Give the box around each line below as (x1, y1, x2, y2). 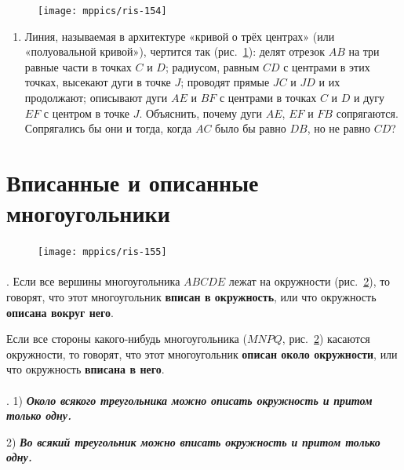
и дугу (354, 89, 385, 106)
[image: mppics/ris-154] (38, 5, 167, 16)
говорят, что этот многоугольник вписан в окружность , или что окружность (6, 288, 377, 304)
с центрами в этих (283, 58, 370, 75)
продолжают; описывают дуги (24, 89, 168, 106)
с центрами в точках (219, 89, 317, 106)
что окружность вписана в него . (6, 361, 165, 377)
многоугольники (6, 197, 170, 229)
